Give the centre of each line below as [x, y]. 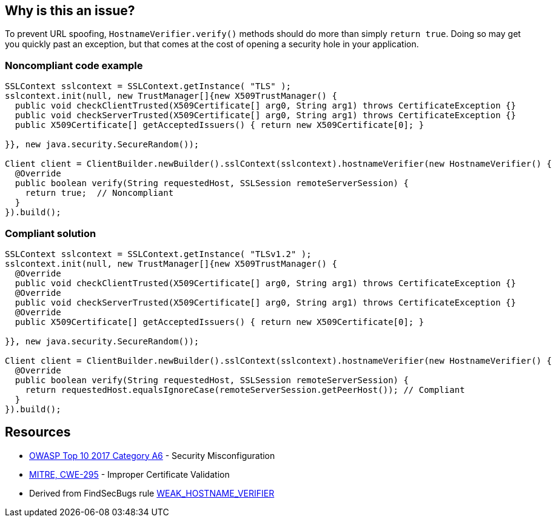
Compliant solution [51, 233]
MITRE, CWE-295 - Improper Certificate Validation [129, 474]
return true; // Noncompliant [99, 193]
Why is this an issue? [70, 11]
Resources [38, 432]
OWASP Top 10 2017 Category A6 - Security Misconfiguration [152, 455]
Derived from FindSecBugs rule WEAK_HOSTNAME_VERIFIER [152, 493]
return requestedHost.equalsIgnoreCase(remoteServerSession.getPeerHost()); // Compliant [245, 390]
